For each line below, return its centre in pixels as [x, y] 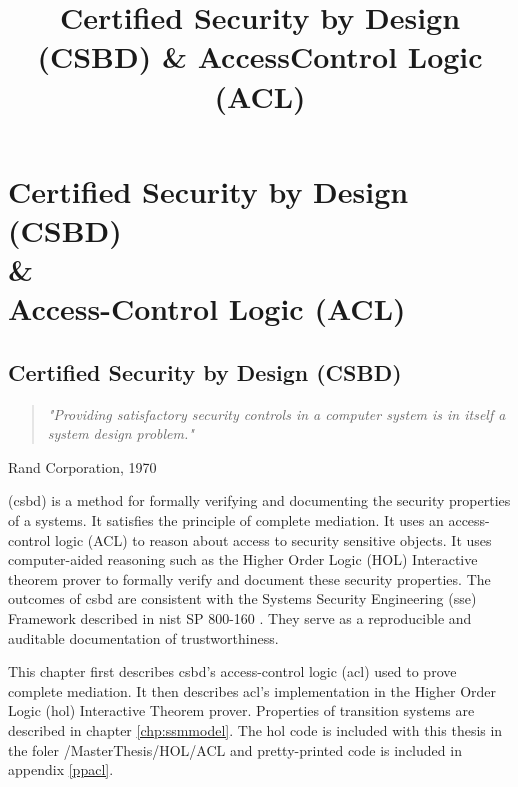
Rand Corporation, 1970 [82, 466]
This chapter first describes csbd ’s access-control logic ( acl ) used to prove [232, 671]
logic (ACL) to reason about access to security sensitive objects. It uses [273, 539]
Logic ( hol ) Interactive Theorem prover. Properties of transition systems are [241, 710]
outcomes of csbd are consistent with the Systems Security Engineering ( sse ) [242, 598]
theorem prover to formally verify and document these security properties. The [249, 578]
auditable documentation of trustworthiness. [143, 637]
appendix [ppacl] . [61, 769]
